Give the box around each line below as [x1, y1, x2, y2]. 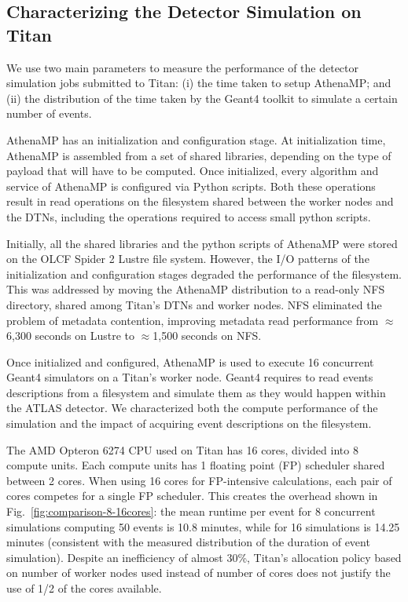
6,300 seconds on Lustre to [6, 327, 135, 344]
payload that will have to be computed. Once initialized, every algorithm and [6, 162, 379, 179]
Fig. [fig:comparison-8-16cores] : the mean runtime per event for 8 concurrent [6, 503, 376, 520]
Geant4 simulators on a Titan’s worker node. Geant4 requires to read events [6, 369, 373, 385]
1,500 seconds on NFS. [153, 327, 262, 344]
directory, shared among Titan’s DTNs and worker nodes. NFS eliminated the [6, 296, 382, 312]
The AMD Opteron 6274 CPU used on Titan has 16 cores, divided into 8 [6, 441, 358, 458]
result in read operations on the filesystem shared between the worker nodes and [6, 193, 394, 210]
